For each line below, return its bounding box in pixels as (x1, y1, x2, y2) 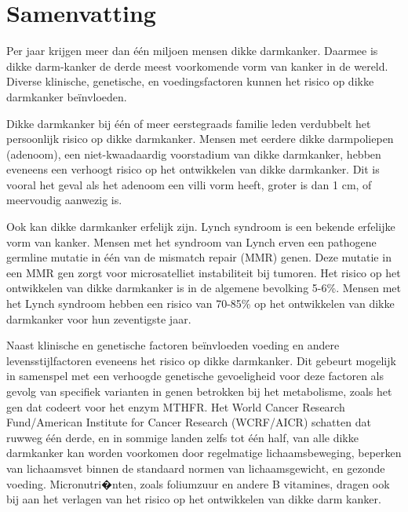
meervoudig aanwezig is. (6, 192, 122, 208)
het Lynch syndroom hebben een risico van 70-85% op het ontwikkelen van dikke (6, 295, 395, 312)
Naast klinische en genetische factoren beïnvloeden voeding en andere (6, 337, 340, 353)
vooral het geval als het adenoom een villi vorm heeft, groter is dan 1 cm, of (6, 176, 372, 192)
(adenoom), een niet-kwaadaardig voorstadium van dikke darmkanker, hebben (6, 145, 381, 162)
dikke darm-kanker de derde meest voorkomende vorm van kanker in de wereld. (6, 57, 388, 74)
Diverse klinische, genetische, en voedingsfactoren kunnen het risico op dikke (6, 73, 374, 90)
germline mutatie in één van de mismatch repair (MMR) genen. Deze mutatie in (6, 249, 392, 265)
